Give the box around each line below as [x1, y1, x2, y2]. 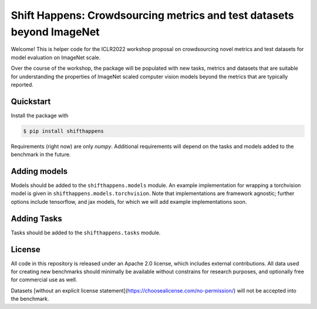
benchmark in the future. [11, 151, 71, 158]
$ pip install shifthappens [23, 127, 104, 135]
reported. [11, 81, 33, 88]
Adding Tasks [11, 213, 63, 223]
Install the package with [11, 112, 69, 119]
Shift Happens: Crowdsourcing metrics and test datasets [11, 9, 294, 22]
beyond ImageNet [11, 25, 100, 38]
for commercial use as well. [11, 276, 77, 283]
